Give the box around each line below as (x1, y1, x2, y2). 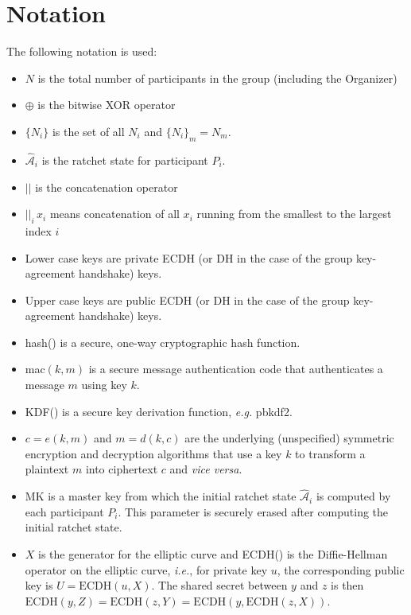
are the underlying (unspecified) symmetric (184, 430, 394, 446)
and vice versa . (169, 461, 242, 477)
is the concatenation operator (35, 178, 178, 195)
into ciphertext (85, 461, 158, 477)
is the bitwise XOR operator (37, 96, 176, 113)
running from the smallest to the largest (196, 205, 392, 222)
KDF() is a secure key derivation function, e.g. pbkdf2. (25, 403, 293, 419)
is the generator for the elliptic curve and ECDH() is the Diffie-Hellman (38, 546, 388, 562)
